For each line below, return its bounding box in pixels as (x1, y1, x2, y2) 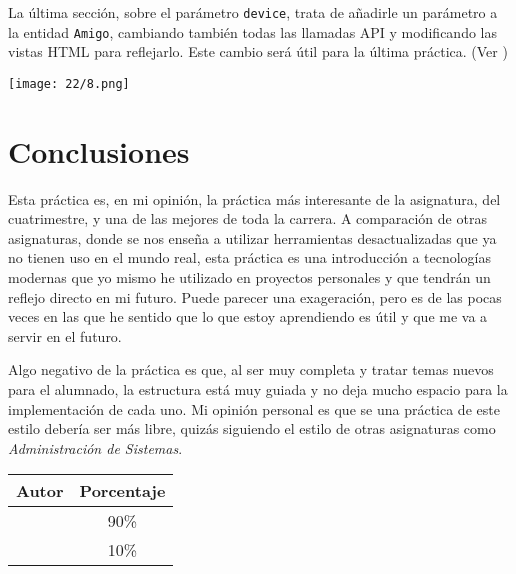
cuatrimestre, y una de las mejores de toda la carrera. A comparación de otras (8, 208, 487, 229)
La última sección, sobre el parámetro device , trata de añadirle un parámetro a (8, 2, 498, 22)
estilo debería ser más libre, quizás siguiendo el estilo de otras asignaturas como (8, 418, 496, 439)
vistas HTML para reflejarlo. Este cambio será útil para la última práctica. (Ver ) (8, 41, 508, 62)
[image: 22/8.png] (8, 76, 130, 91)
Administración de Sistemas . (8, 437, 183, 458)
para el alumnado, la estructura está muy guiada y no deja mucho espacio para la (8, 379, 508, 400)
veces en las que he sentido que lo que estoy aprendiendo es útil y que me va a (8, 306, 488, 327)
